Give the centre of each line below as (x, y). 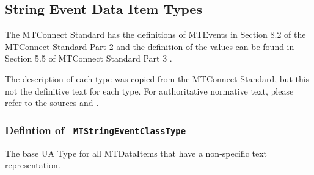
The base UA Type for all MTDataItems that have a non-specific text (136, 153)
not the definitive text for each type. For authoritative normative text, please (149, 91)
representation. (33, 165)
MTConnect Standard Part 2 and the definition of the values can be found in (150, 46)
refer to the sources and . (52, 103)
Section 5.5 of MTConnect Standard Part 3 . (89, 58)
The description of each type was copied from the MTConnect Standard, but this (157, 78)
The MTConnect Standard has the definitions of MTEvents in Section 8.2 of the (155, 34)
